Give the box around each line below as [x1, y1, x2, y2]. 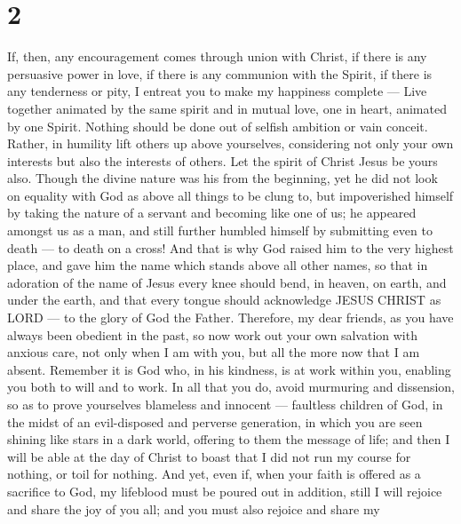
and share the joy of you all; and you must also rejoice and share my [7, 499, 380, 518]
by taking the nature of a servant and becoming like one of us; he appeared [7, 203, 417, 222]
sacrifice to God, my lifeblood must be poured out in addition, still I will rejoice [7, 481, 442, 500]
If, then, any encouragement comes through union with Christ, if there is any [7, 47, 427, 66]
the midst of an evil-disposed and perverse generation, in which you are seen [7, 412, 423, 431]
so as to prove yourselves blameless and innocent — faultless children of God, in [7, 395, 443, 413]
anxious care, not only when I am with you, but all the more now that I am [7, 343, 420, 361]
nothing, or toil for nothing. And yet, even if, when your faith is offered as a [7, 464, 421, 483]
